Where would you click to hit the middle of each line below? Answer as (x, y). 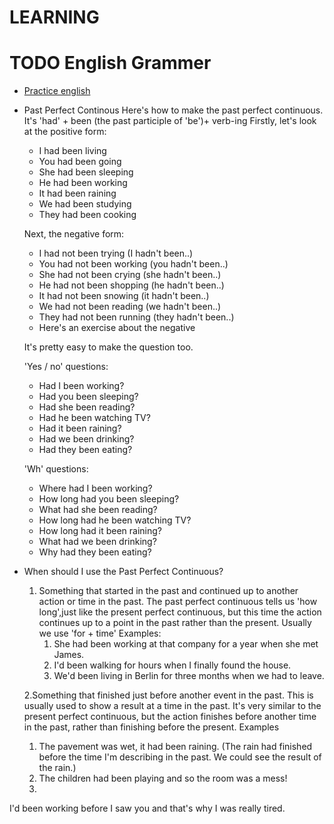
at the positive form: (65, 132)
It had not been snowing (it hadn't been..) (124, 296)
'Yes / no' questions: (66, 367)
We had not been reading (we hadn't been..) (130, 307)
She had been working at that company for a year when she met (186, 644)
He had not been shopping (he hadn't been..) (131, 285)
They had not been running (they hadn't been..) (136, 317)
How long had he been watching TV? (115, 520)
